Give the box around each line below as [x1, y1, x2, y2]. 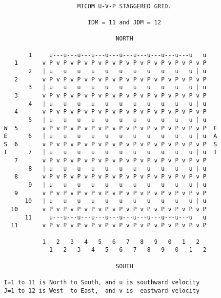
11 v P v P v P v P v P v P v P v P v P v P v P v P [11, 222, 207, 229]
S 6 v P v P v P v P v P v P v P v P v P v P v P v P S [4, 140, 217, 148]
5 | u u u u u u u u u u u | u [28, 116, 207, 123]
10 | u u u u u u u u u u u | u [24, 198, 207, 205]
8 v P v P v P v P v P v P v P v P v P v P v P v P [14, 173, 207, 180]
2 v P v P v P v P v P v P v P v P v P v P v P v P [14, 76, 207, 83]
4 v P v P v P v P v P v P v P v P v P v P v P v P [14, 108, 207, 116]
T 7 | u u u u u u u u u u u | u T [4, 149, 217, 156]
